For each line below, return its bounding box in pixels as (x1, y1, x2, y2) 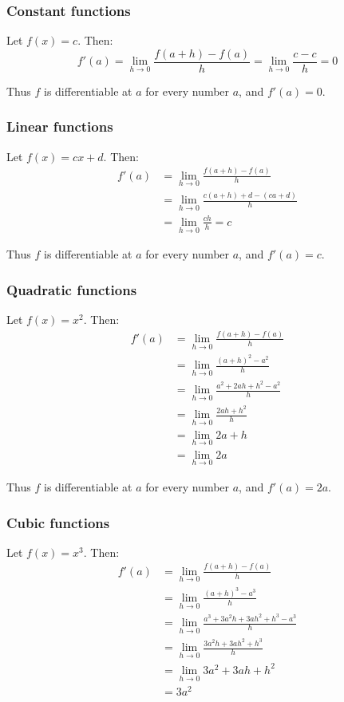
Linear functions (6, 116, 113, 136)
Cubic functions (6, 512, 110, 532)
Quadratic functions (6, 279, 137, 299)
